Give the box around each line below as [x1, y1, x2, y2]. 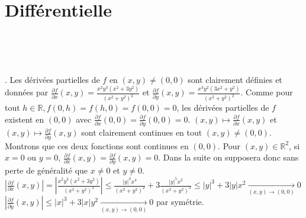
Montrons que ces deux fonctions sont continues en [5, 139, 189, 152]
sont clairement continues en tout [81, 126, 202, 139]
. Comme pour [240, 86, 293, 98]
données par [5, 86, 49, 98]
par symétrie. [156, 195, 204, 208]
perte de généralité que [5, 164, 88, 177]
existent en [5, 113, 44, 125]
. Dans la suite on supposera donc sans [158, 151, 299, 163]
